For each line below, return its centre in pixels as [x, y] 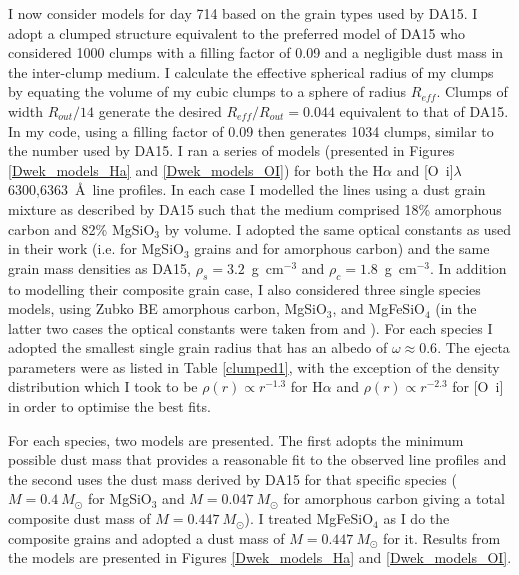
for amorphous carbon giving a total [394, 498]
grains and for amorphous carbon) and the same [342, 248]
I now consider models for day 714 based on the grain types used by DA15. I [243, 13]
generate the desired [160, 110]
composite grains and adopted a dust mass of [146, 537]
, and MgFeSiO [378, 308]
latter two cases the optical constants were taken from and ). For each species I [250, 327]
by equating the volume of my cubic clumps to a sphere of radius [207, 91]
